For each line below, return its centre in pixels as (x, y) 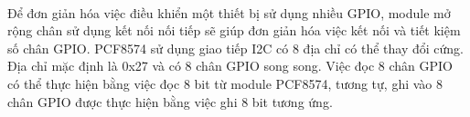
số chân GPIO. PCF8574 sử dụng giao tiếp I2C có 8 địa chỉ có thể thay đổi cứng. (235, 48)
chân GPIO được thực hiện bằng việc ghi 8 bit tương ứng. (170, 101)
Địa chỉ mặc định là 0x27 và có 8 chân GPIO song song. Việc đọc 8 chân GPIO (230, 66)
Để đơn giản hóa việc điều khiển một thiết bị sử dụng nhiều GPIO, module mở (229, 12)
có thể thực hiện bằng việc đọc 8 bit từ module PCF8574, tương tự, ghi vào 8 (225, 83)
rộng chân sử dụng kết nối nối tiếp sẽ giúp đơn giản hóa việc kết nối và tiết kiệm (234, 30)
